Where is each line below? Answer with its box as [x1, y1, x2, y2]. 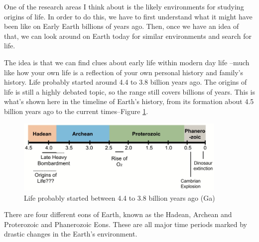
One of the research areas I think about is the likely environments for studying [4, 1, 244, 11]
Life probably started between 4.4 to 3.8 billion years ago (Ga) [24, 192, 215, 203]
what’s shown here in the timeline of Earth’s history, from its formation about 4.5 [4, 96, 254, 107]
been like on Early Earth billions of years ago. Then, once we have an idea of [4, 21, 239, 31]
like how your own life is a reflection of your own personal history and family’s [4, 67, 244, 77]
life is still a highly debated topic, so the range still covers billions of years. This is [4, 86, 256, 97]
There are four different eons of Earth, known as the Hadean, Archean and [4, 209, 232, 220]
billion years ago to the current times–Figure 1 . [4, 106, 148, 116]
